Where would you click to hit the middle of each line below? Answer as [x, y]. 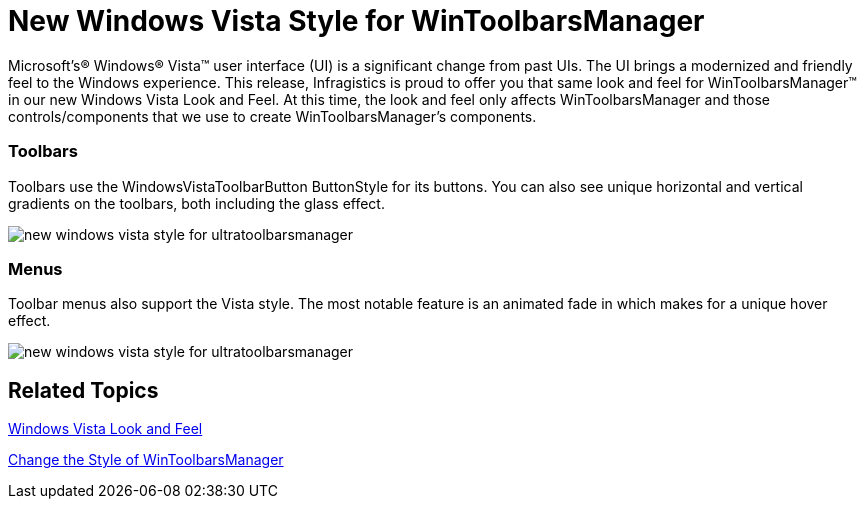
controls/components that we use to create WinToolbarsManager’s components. [272, 116]
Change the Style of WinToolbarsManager [146, 460]
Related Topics [83, 390]
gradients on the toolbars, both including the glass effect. [196, 203]
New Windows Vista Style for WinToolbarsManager [356, 21]
